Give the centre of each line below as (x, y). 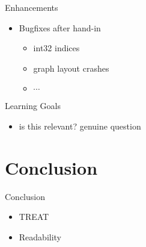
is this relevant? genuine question (80, 126)
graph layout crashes (71, 68)
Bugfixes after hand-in (60, 27)
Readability (40, 236)
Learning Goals (33, 106)
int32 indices (56, 48)
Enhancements (32, 7)
